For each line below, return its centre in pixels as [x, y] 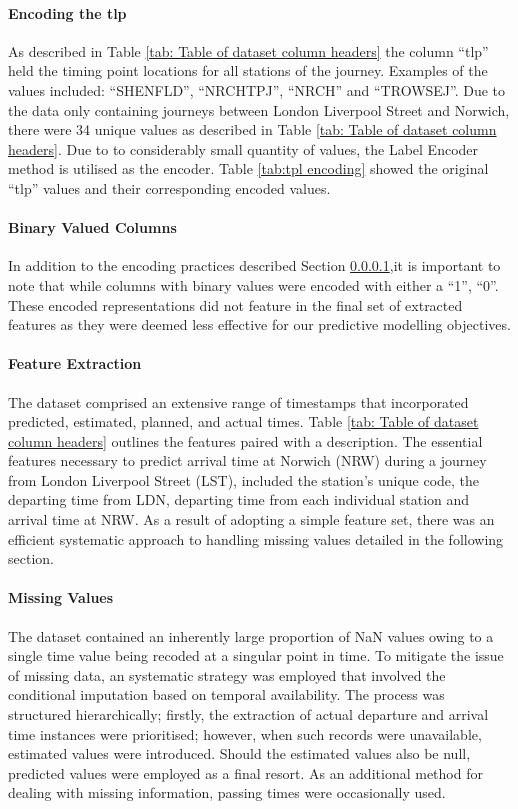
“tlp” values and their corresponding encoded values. [169, 187]
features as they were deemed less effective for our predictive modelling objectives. [259, 324]
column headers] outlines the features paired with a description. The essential [245, 440]
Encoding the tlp [67, 12]
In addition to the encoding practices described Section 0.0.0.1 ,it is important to [254, 265]
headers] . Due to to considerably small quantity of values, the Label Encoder [243, 148]
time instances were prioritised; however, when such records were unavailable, [245, 733]
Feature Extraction [75, 363]
